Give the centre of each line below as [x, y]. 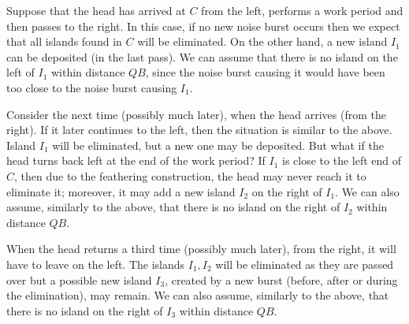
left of [20, 72]
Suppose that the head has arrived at [96, 10]
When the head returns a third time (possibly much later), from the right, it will [201, 249]
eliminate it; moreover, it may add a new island [121, 191]
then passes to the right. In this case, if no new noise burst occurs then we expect [203, 26]
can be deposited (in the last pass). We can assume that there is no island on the [202, 56]
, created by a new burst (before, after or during [281, 279]
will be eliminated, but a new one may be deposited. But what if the [218, 145]
